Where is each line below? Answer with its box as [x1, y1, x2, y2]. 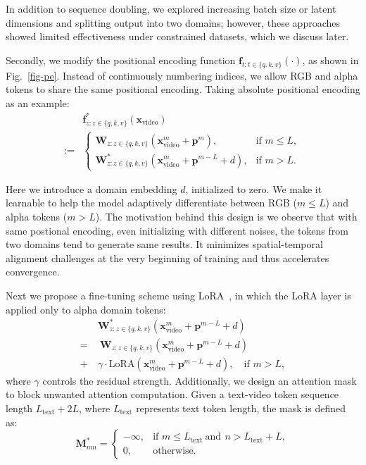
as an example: [6, 95, 70, 110]
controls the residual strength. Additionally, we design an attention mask [42, 373, 357, 387]
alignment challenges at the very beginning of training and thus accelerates [6, 250, 329, 265]
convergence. [6, 264, 60, 279]
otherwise [153, 445, 194, 456]
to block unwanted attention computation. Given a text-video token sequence [6, 387, 339, 402]
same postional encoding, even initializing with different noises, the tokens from [6, 223, 348, 237]
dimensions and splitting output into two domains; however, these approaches [6, 15, 340, 30]
